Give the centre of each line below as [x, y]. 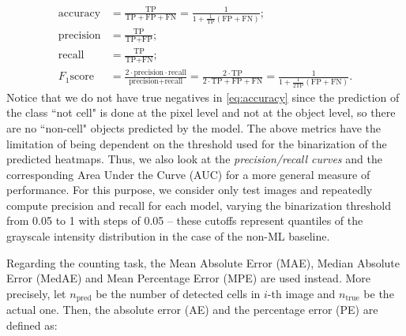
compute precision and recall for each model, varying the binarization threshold [199, 205]
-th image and [301, 293]
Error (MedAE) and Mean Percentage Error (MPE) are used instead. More [188, 278]
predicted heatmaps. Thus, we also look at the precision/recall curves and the [194, 159]
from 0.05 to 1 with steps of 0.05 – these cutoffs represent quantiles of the [185, 220]
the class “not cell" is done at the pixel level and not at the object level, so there [201, 112]
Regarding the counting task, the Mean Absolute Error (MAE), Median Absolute [203, 262]
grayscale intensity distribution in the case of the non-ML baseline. [168, 236]
